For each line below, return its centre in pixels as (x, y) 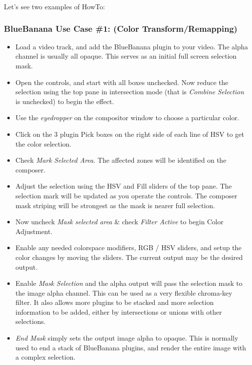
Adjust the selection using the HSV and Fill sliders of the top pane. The (124, 186)
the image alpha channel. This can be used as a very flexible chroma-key (124, 292)
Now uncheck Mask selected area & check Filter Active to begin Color (119, 222)
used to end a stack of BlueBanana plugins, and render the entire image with (131, 347)
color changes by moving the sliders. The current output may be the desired (129, 257)
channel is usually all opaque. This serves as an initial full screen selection (126, 56)
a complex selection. (45, 357)
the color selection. (43, 143)
